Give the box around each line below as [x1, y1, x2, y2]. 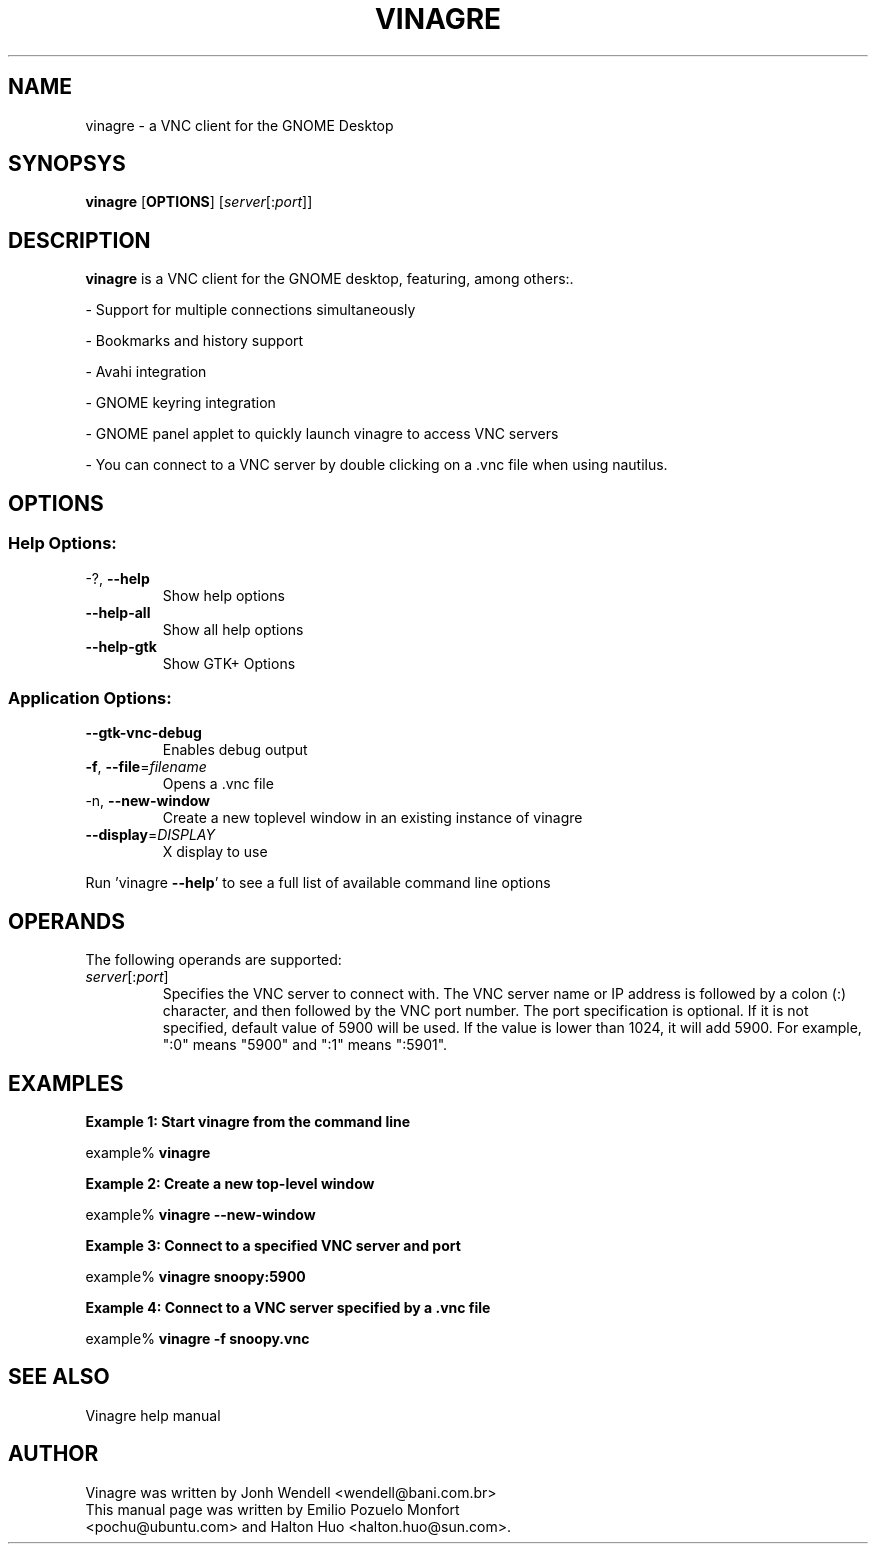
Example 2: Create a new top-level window [85, 1174, 375, 1192]
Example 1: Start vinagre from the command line [85, 1112, 411, 1130]
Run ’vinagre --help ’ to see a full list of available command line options [85, 874, 551, 892]
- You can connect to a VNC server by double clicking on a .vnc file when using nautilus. [85, 456, 668, 474]
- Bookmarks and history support [85, 332, 304, 350]
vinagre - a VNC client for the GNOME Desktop [85, 116, 394, 134]
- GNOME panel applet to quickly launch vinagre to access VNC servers [85, 425, 559, 443]
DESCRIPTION [8, 227, 151, 253]
